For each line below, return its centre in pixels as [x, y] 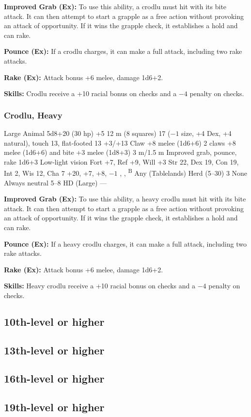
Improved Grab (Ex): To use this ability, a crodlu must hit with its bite [115, 6]
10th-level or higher [54, 321]
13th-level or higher [54, 350]
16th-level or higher [54, 378]
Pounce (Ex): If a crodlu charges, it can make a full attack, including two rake [123, 51]
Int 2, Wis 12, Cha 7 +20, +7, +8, [55, 173]
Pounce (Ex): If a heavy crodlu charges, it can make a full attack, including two [125, 243]
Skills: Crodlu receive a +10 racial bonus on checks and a [90, 93]
